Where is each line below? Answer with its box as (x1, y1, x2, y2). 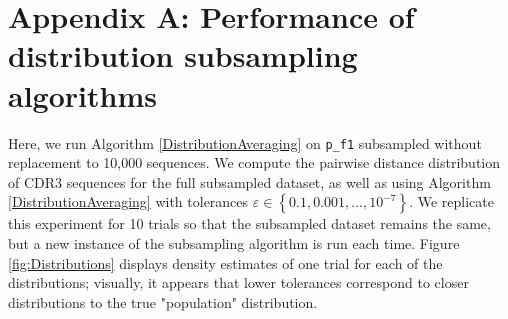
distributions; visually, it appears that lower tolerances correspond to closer (8, 272, 469, 293)
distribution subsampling (8, 35, 358, 76)
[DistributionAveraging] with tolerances (8, 191, 249, 212)
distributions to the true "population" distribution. (8, 291, 318, 312)
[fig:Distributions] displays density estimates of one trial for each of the (8, 252, 443, 273)
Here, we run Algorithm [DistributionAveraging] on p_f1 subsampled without (8, 132, 482, 153)
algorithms (8, 74, 157, 115)
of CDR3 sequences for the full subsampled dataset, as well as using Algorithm (8, 171, 491, 192)
